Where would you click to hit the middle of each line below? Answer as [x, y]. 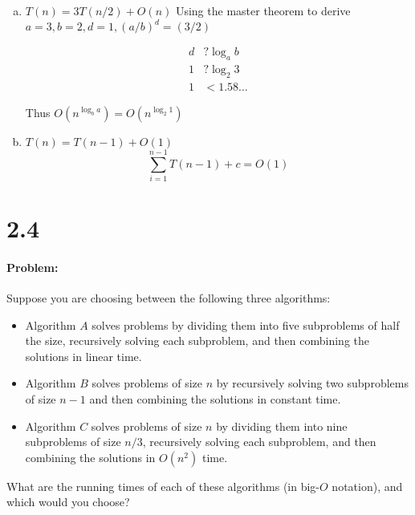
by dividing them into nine [282, 426]
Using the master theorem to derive [263, 10]
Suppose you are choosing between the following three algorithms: [169, 298]
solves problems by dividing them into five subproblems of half [246, 324]
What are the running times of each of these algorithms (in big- [163, 486]
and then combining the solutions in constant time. [215, 399]
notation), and [367, 486]
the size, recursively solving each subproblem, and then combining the [197, 341]
